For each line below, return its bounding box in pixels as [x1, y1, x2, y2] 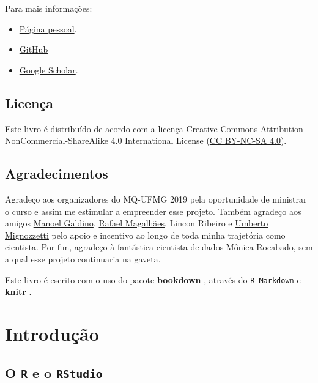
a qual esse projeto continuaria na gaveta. [5, 252, 161, 265]
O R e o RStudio [5, 363, 103, 382]
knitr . [5, 285, 32, 298]
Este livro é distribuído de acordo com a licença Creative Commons [5, 122, 258, 135]
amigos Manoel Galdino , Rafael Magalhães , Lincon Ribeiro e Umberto [5, 217, 268, 229]
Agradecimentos [5, 164, 108, 183]
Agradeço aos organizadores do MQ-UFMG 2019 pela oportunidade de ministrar [5, 192, 307, 205]
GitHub [19, 43, 48, 56]
